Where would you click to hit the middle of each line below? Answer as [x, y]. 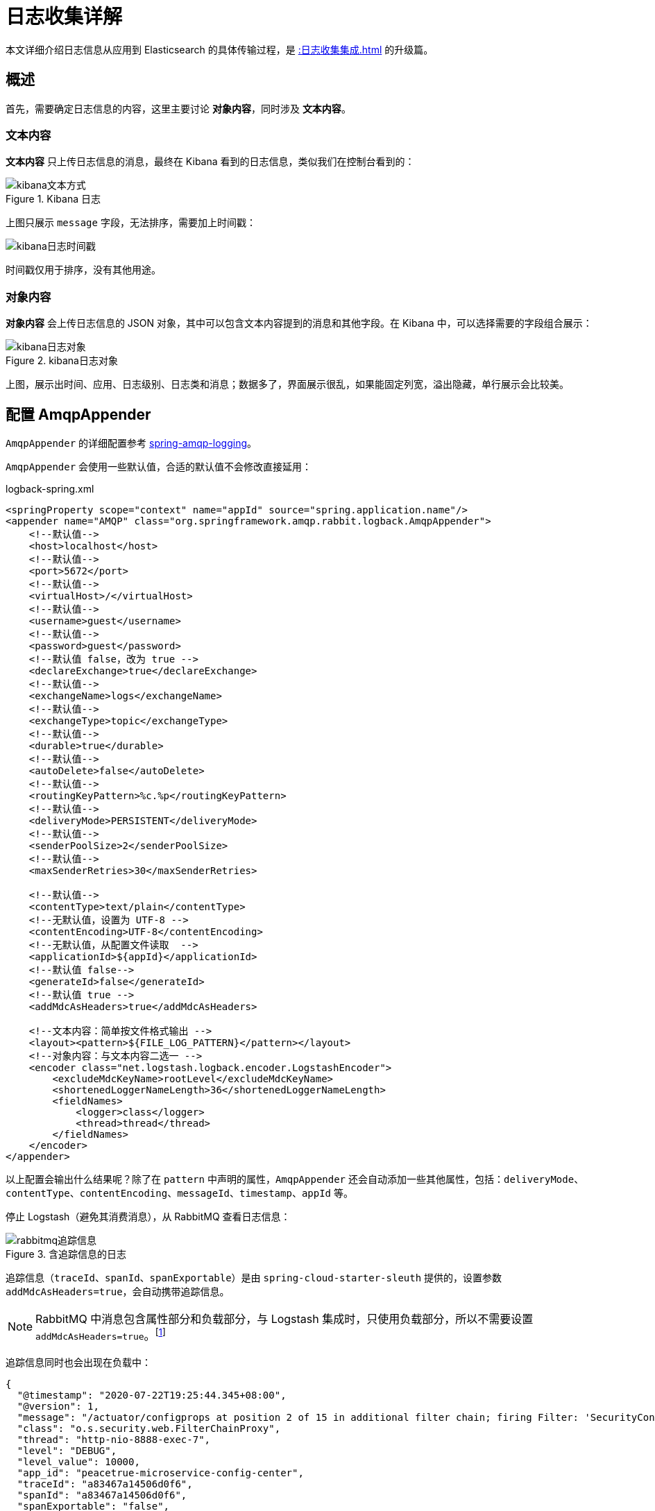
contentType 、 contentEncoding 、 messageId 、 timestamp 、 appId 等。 [179, 1193]
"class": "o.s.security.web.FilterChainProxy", [149, 1429]
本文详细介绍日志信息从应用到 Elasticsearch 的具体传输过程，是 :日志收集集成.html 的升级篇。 [220, 49]
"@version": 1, [58, 1407]
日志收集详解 [64, 17]
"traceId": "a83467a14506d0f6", [105, 1484]
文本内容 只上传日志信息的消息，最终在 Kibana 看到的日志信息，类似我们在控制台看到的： [210, 162]
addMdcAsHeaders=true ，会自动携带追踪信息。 [118, 1291]
